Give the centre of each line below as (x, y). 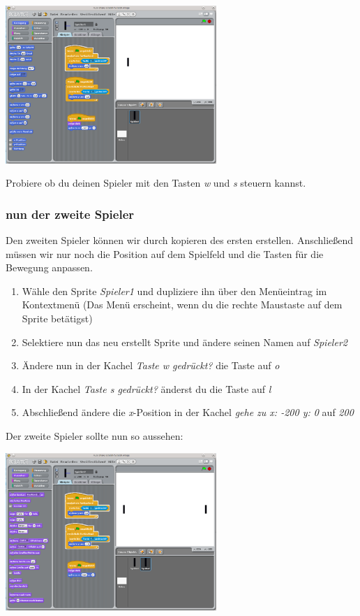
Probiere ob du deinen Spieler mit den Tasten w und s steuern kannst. (156, 183)
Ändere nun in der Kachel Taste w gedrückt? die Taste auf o (151, 365)
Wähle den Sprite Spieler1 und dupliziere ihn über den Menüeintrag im (174, 291)
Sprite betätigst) (57, 318)
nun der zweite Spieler (70, 214)
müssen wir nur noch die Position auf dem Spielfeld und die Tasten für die (165, 253)
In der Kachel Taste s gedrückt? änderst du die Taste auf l (147, 388)
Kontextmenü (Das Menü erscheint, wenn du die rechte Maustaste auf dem (182, 305)
